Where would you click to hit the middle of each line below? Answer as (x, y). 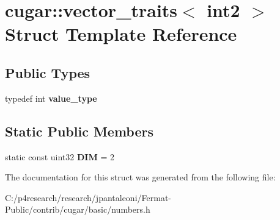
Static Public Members (79, 131)
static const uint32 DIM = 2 (60, 156)
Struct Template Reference (121, 34)
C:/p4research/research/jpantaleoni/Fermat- (88, 197)
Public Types (48, 72)
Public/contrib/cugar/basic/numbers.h (78, 209)
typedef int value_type (51, 98)
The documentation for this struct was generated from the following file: (140, 177)
